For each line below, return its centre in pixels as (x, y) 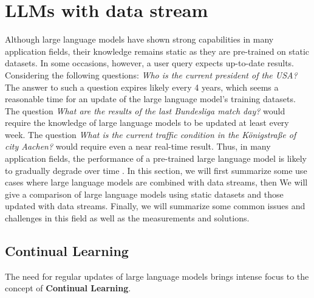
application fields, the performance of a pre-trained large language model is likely (156, 158)
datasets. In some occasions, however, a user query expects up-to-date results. (149, 63)
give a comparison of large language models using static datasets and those (144, 194)
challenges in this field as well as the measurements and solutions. (127, 218)
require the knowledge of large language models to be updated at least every (147, 123)
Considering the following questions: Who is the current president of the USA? (151, 74)
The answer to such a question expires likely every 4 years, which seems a (142, 87)
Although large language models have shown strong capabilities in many (139, 39)
